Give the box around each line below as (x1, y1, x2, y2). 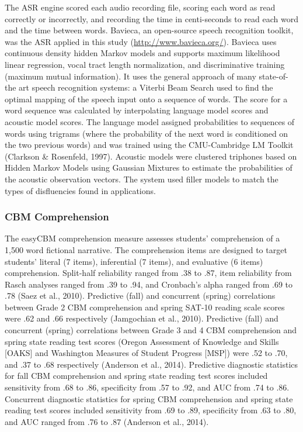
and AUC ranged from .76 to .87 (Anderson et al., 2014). (5, 415, 209, 427)
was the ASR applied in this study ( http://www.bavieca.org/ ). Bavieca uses (5, 35, 277, 47)
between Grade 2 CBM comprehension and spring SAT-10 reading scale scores (5, 300, 285, 313)
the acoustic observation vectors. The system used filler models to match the (5, 172, 278, 185)
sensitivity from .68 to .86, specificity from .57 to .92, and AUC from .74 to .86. (5, 381, 290, 393)
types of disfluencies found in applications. (5, 184, 156, 196)
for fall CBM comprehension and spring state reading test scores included (5, 369, 268, 382)
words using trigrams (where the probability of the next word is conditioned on (5, 127, 288, 139)
